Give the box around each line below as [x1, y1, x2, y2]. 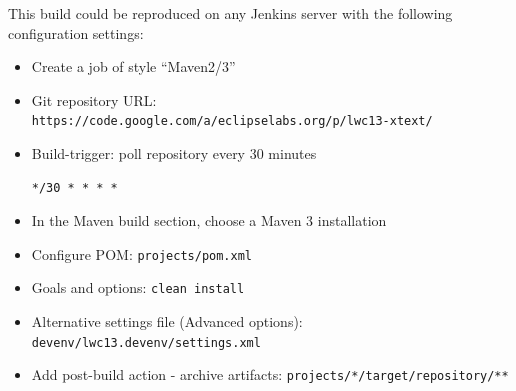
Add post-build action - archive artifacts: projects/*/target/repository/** [31, 364, 509, 385]
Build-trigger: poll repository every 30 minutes [31, 143, 317, 164]
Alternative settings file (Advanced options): [31, 311, 303, 332]
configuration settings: [8, 22, 144, 43]
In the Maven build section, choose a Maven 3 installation [31, 210, 387, 231]
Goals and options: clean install [31, 277, 245, 298]
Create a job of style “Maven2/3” [31, 56, 236, 77]
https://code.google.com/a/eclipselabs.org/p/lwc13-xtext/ [31, 114, 433, 129]
